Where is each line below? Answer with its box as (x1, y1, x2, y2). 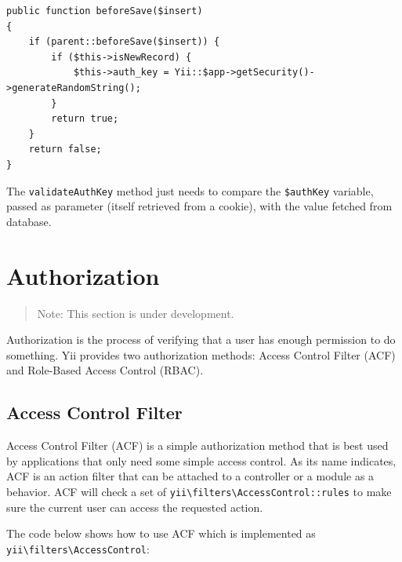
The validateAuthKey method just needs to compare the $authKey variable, (6, 182, 374, 199)
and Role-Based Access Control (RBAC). (6, 362, 204, 378)
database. (6, 213, 52, 229)
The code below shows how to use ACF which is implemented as (6, 525, 316, 542)
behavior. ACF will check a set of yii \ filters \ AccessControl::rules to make (6, 483, 392, 499)
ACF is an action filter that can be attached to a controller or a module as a (6, 468, 375, 484)
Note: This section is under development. (37, 305, 234, 321)
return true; (51, 113, 119, 125)
